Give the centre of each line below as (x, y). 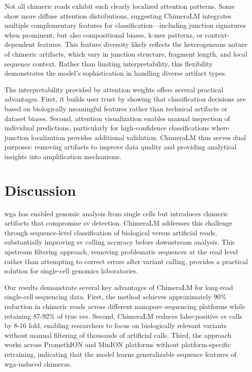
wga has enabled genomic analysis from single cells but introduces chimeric (116, 213)
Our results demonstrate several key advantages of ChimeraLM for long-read (119, 287)
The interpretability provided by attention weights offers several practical (114, 89)
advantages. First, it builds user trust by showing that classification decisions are (125, 99)
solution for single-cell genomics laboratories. (71, 271)
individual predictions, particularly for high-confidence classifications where (117, 128)
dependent (20, 44)
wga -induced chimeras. (38, 363)
